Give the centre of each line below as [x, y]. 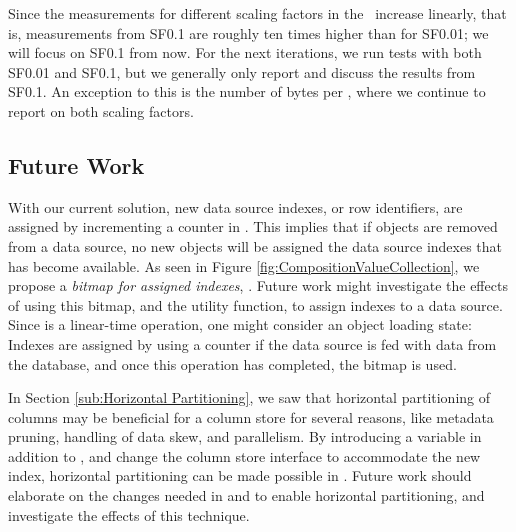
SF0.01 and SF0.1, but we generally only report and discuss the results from [242, 71]
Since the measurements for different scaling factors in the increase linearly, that [257, 13]
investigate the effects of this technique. [129, 514]
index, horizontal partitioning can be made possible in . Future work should [240, 475]
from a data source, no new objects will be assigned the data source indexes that [255, 245]
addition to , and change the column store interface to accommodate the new [244, 455]
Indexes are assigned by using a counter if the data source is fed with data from [252, 343]
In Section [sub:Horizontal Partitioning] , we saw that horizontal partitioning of [249, 397]
